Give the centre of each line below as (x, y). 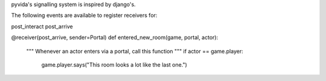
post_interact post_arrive (42, 26)
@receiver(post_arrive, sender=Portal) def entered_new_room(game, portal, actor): (115, 37)
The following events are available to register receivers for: (84, 16)
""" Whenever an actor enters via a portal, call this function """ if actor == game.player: (135, 51)
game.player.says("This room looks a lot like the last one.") (114, 64)
